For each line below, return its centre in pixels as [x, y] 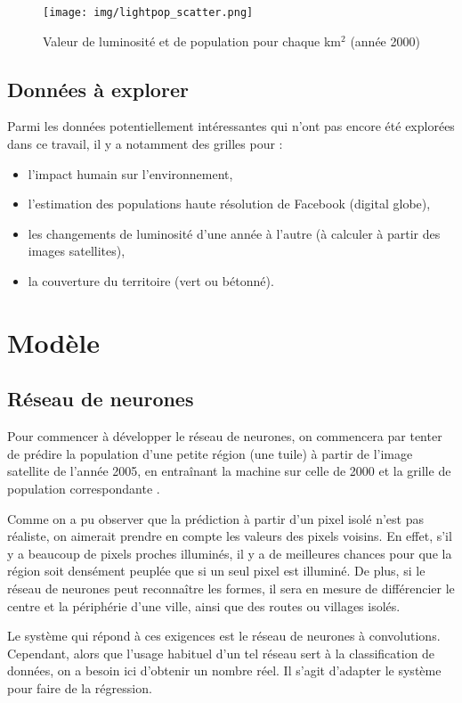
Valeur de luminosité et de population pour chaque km [192, 41]
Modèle [53, 342]
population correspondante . [84, 488]
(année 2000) [385, 41]
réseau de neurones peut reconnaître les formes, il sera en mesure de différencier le [231, 588]
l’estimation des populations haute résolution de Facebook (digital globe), [229, 204]
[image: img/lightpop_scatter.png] [148, 12]
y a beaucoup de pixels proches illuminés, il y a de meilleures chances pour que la [230, 553]
